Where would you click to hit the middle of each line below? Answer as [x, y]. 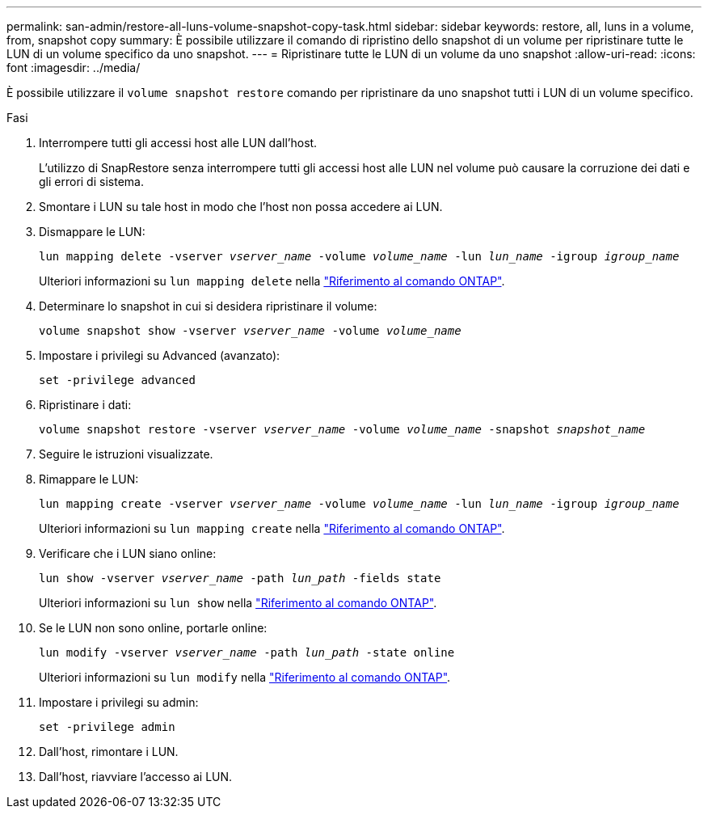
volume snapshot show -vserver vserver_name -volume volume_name [250, 331]
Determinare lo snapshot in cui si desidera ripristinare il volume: [208, 306]
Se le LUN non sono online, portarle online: [153, 628]
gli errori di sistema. [91, 182]
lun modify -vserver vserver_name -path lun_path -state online [247, 652]
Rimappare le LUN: [89, 479]
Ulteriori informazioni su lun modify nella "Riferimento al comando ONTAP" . [245, 677]
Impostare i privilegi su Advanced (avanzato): [160, 355]
